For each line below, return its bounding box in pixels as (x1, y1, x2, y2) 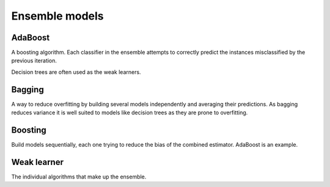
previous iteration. (11, 57, 57, 64)
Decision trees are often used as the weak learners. (11, 68, 141, 76)
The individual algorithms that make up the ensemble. (11, 173, 147, 180)
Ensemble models (11, 9, 104, 23)
